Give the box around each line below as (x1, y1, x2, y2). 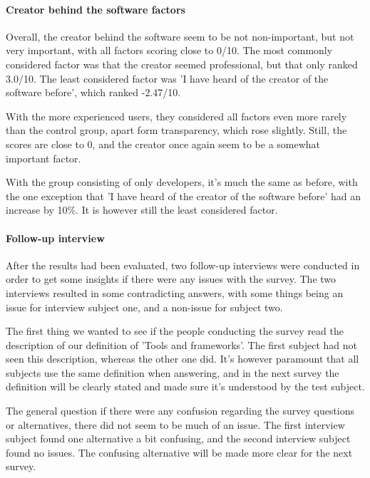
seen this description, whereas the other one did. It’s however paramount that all (6, 351, 359, 366)
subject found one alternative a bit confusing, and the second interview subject (6, 431, 351, 446)
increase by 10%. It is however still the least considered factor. (6, 202, 278, 217)
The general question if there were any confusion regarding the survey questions (6, 403, 355, 418)
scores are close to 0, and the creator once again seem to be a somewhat (6, 136, 321, 151)
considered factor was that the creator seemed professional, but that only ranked (6, 56, 358, 71)
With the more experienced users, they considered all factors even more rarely (6, 108, 347, 123)
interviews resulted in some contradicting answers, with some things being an (6, 285, 344, 300)
